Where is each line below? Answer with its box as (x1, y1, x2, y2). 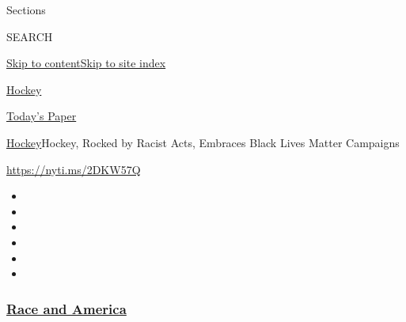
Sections (6, 2, 46, 17)
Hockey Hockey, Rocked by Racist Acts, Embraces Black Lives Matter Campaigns (6, 134, 400, 150)
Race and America (6, 298, 127, 318)
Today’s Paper (6, 108, 77, 124)
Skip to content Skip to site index (6, 55, 166, 71)
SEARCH (6, 28, 53, 44)
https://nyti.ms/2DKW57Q (6, 161, 141, 177)
